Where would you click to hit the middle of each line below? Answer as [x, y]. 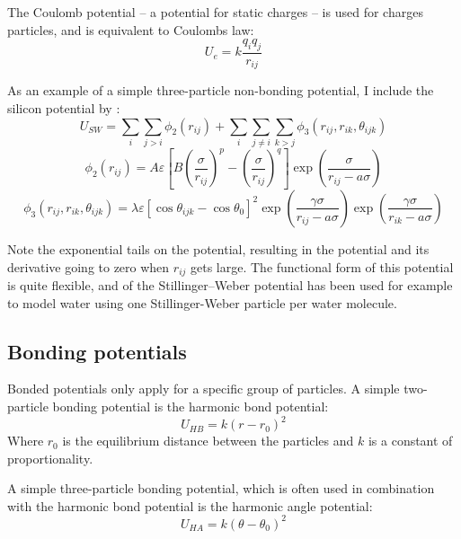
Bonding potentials [97, 351]
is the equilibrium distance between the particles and [208, 441]
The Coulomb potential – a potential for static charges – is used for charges [215, 12]
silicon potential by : [64, 108]
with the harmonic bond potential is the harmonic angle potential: [190, 505]
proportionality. [50, 458]
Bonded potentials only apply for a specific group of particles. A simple [204, 389]
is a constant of [410, 441]
